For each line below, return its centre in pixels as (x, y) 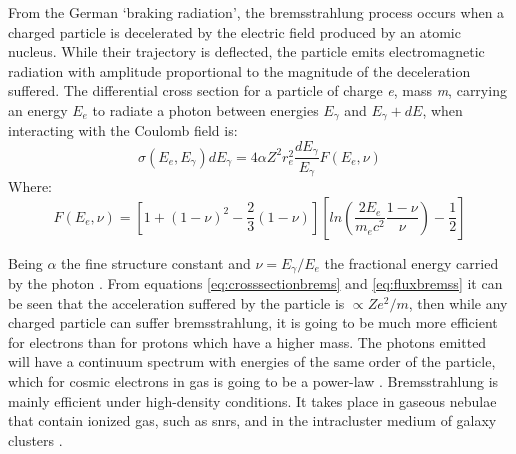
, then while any (458, 302)
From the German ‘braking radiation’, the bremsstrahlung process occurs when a (256, 12)
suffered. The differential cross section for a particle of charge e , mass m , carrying (257, 90)
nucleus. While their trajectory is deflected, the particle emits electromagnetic (246, 51)
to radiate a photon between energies (205, 109)
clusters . (35, 439)
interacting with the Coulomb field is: (123, 130)
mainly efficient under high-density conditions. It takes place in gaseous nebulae (252, 400)
